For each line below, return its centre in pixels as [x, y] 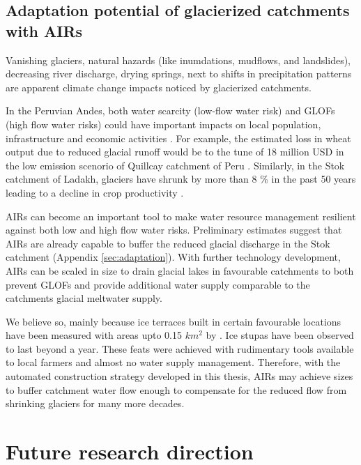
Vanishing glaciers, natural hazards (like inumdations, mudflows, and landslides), [178, 60]
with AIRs [44, 30]
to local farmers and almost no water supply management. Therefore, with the [173, 362]
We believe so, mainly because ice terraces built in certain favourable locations [174, 321]
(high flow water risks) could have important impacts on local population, [163, 124]
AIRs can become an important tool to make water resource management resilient [181, 216]
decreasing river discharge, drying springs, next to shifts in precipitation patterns [179, 74]
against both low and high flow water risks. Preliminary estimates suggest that [174, 230]
